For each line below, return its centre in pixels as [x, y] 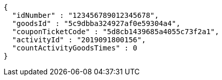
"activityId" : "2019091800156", [79, 40]
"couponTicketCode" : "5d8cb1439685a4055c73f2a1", [116, 32]
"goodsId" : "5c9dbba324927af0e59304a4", [96, 23]
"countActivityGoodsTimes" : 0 [75, 48]
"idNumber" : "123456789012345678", [85, 15]
